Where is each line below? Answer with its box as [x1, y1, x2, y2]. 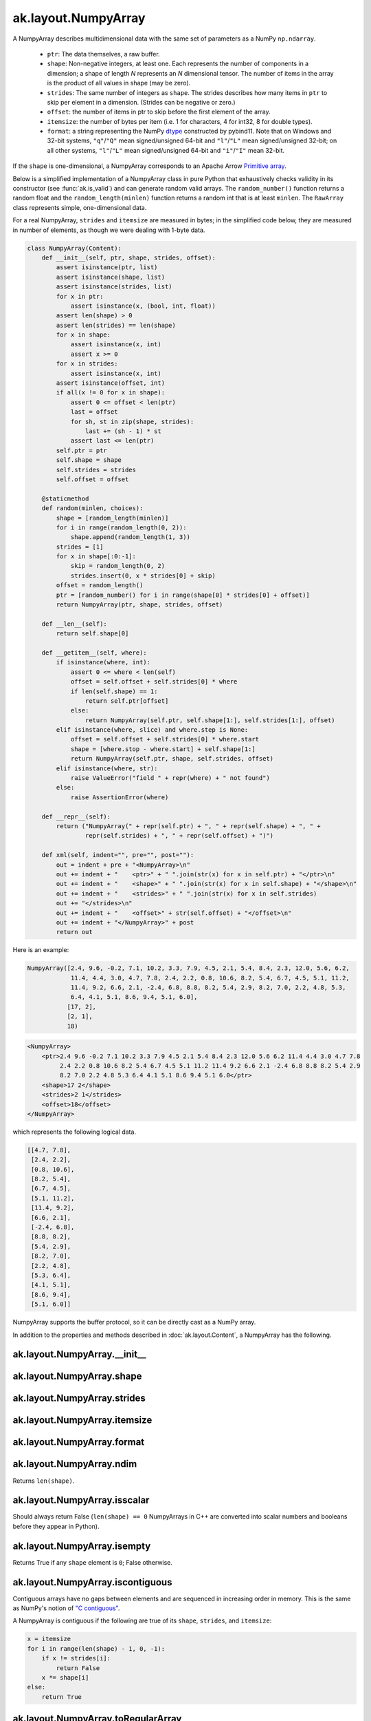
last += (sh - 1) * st [85, 427, 161, 435]
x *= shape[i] [41, 1674, 89, 1681]
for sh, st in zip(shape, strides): [70, 417, 194, 425]
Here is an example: [12, 946, 69, 954]
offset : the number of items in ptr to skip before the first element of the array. [47, 107, 271, 116]
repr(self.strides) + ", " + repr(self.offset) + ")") [85, 832, 274, 840]
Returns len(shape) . [12, 1477, 75, 1485]
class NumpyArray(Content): [27, 244, 122, 252]
